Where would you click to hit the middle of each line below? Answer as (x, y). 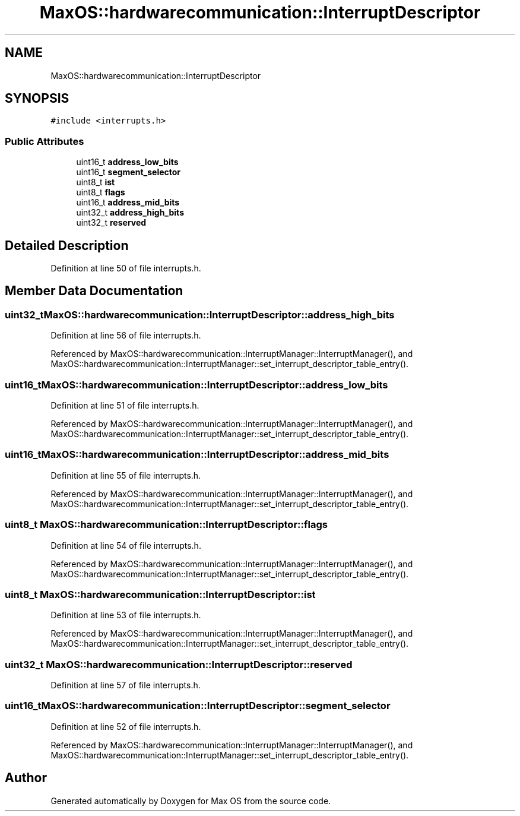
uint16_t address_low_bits (127, 162)
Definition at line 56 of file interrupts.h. (126, 336)
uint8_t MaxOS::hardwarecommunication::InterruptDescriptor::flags (166, 525)
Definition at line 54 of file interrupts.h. (126, 545)
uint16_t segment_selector (129, 172)
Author (26, 778)
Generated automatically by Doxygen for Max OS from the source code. (191, 801)
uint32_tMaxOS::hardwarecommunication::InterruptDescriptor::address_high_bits (200, 314)
